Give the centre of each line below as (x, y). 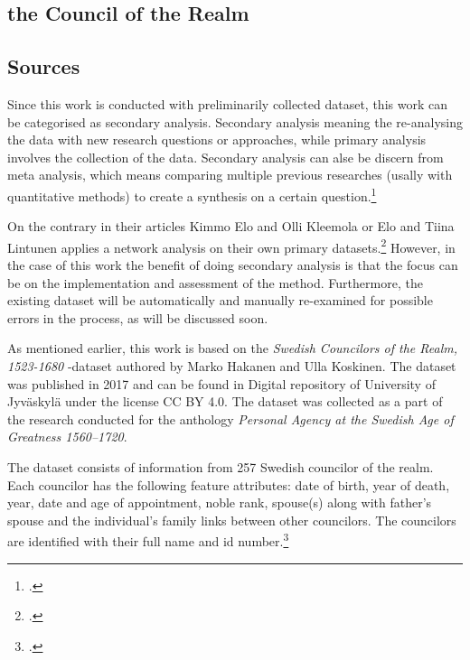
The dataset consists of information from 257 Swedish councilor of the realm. (221, 466)
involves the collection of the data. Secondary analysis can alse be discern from (226, 157)
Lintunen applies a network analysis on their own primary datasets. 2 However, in (231, 246)
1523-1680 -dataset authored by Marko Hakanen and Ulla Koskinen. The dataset (232, 366)
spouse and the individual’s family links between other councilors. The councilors (232, 520)
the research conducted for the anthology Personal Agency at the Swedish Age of (230, 418)
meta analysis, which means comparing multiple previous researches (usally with (230, 175)
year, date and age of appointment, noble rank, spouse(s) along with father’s (220, 502)
